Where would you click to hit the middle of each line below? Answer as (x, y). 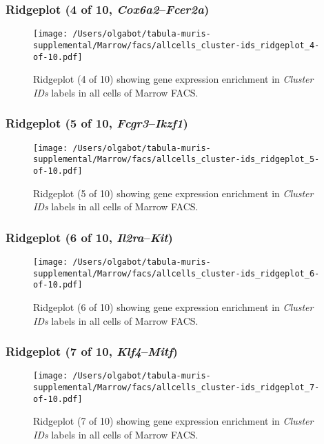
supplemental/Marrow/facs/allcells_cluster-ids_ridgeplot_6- (176, 273)
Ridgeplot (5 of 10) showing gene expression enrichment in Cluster (173, 193)
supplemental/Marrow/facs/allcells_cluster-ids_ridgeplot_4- (176, 45)
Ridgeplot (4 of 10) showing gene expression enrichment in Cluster (173, 79)
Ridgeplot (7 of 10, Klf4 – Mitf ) (92, 351)
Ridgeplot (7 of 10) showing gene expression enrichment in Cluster (173, 421)
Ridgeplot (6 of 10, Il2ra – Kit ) (89, 237)
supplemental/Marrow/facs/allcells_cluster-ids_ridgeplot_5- (176, 160)
